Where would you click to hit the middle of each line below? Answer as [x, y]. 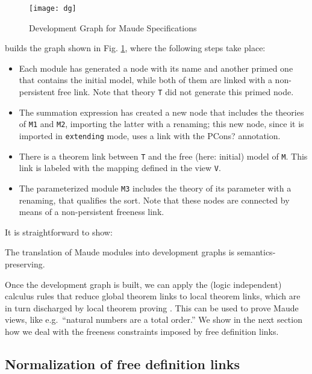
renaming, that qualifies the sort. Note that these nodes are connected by [154, 200]
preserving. [25, 263]
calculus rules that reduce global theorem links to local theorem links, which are [153, 296]
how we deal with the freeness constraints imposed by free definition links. [142, 331]
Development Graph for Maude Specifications [113, 27]
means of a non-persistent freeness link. [92, 212]
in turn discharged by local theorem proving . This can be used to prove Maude [152, 307]
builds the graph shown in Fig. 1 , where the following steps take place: [135, 48]
